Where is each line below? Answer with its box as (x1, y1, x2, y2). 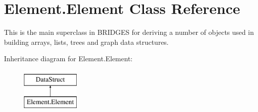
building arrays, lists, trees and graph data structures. (4, 36, 169, 47)
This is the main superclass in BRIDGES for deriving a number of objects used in (4, 27, 254, 37)
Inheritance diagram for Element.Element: (4, 53, 132, 64)
